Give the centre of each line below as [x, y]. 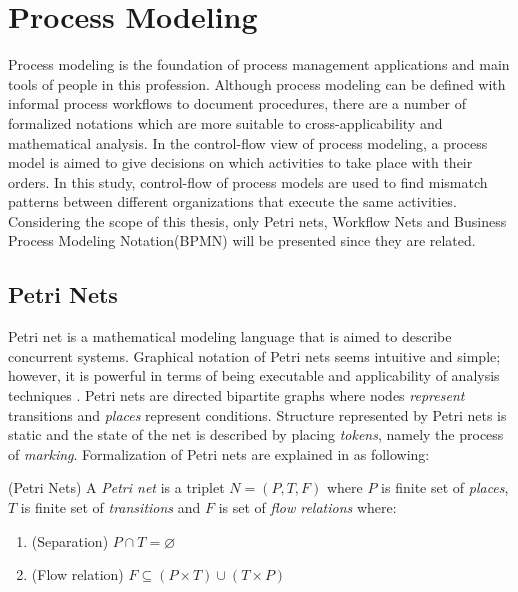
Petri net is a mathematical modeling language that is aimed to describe [230, 336]
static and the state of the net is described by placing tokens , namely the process [256, 434]
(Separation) [70, 540]
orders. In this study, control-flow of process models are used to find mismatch [248, 181]
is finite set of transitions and [110, 507]
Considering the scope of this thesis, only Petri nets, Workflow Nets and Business [257, 220]
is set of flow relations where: [307, 507]
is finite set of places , [445, 487]
